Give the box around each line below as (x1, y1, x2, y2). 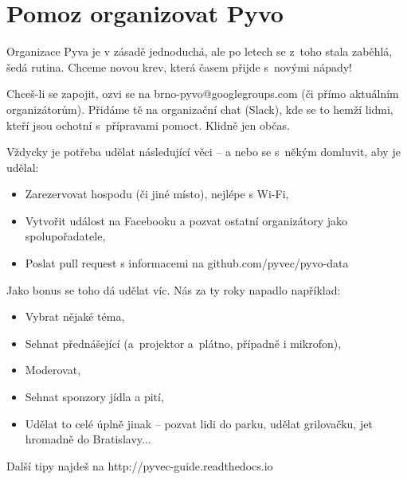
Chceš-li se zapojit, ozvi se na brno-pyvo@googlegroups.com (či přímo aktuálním (6, 85, 399, 102)
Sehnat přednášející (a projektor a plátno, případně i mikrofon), (25, 334, 342, 351)
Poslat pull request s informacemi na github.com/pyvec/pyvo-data (25, 255, 349, 271)
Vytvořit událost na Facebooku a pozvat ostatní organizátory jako (25, 212, 347, 228)
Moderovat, (25, 361, 81, 378)
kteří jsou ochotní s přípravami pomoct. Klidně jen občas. (6, 116, 290, 133)
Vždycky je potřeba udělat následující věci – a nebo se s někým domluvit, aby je (6, 143, 401, 160)
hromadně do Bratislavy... (25, 431, 151, 447)
